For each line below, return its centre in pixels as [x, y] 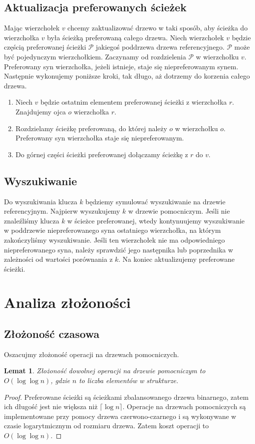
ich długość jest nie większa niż [51, 406]
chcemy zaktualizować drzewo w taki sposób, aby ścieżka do [157, 28]
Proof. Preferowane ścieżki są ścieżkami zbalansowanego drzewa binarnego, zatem [126, 397]
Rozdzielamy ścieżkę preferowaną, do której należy [91, 128]
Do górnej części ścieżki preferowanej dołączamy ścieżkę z [102, 154]
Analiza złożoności [68, 302]
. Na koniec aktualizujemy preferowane [177, 259]
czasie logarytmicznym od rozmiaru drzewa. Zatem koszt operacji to [106, 426]
